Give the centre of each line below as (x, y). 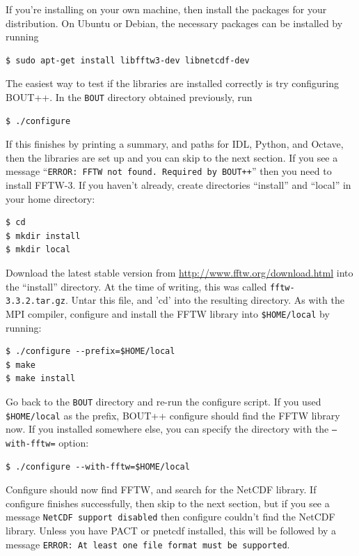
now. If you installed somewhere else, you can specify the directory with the (167, 429)
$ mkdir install (43, 236)
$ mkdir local (38, 250)
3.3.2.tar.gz (35, 301)
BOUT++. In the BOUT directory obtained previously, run (129, 96)
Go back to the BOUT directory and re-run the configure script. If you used (163, 401)
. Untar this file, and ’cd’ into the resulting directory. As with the (205, 300)
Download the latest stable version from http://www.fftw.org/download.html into (179, 273)
